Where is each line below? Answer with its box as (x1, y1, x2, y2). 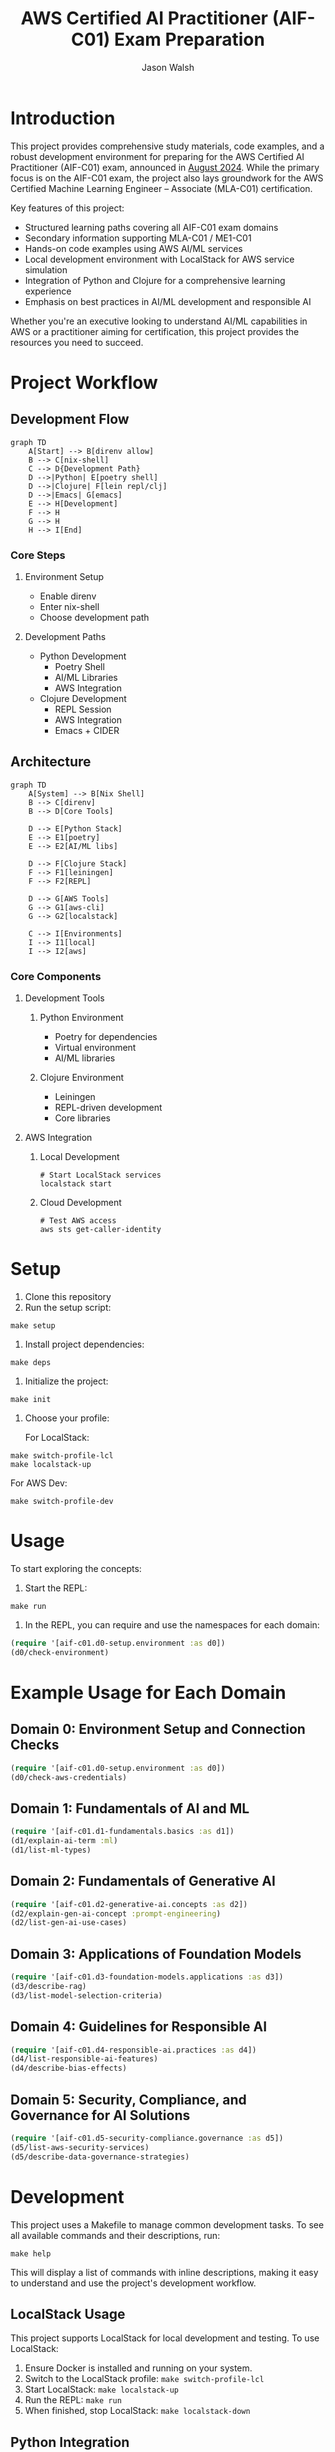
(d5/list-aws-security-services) (10, 2142, 150, 2152)
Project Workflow (10, 371, 158, 394)
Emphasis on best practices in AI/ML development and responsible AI (24, 295, 312, 307)
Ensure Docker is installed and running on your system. (24, 2362, 253, 2374)
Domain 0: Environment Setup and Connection (10, 1721, 306, 1738)
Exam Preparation (113, 28, 265, 51)
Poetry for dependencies (54, 1031, 158, 1043)
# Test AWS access (39, 1216, 117, 1226)
